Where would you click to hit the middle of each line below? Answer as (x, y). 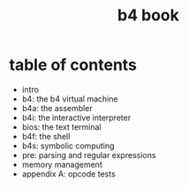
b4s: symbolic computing (68, 146)
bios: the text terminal (61, 127)
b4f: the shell (46, 136)
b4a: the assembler (57, 108)
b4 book (148, 15)
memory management (62, 164)
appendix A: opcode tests (69, 174)
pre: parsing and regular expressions (89, 154)
